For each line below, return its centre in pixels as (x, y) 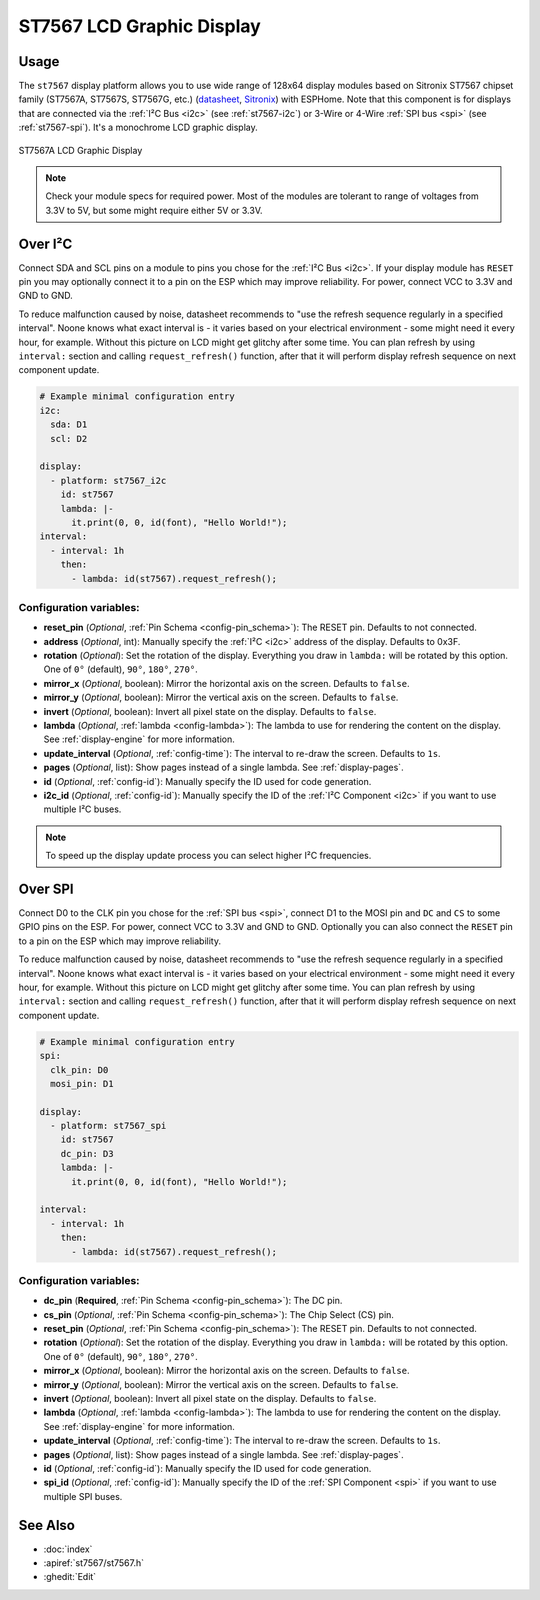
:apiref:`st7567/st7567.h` (94, 1563)
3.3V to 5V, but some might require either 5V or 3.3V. (154, 210)
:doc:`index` (68, 1549)
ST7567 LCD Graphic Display (140, 26)
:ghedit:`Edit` (70, 1577)
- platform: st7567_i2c (108, 480)
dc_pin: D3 (87, 1153)
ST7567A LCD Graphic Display (80, 150)
